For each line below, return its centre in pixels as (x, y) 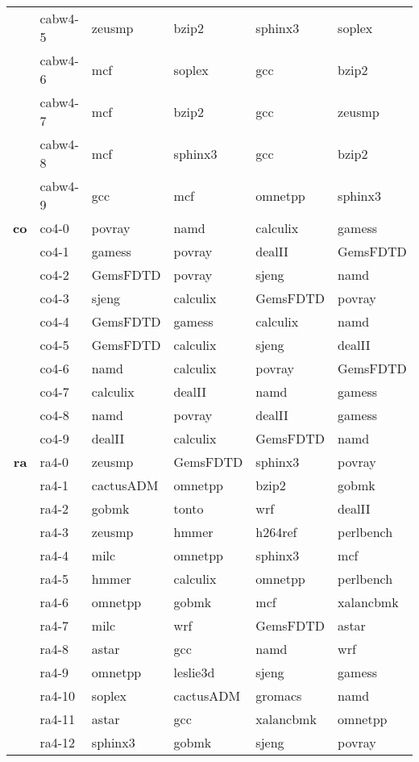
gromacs (279, 695)
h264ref (276, 532)
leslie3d (194, 672)
